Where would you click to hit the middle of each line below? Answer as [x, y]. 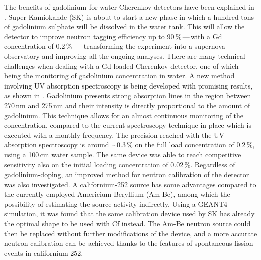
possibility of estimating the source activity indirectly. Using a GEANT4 [116, 203]
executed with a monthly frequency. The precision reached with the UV [114, 135]
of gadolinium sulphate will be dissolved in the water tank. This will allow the [124, 26]
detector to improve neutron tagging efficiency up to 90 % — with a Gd [113, 36]
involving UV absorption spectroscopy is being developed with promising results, [128, 85]
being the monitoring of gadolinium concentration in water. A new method [119, 76]
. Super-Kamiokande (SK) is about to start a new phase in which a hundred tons [129, 16]
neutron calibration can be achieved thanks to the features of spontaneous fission [129, 243]
